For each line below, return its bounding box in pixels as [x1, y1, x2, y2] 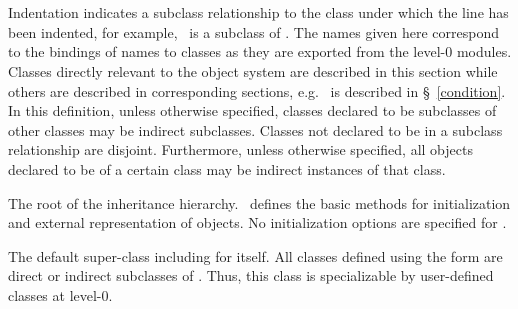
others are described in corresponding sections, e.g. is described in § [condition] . [8, 80, 506, 101]
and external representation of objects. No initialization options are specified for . [8, 212, 507, 233]
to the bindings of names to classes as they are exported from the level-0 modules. [8, 41, 512, 62]
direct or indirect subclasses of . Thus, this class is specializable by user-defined [8, 265, 494, 286]
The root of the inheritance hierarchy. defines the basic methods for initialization [8, 192, 511, 213]
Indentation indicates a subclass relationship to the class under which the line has [8, 2, 509, 23]
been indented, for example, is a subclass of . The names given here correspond [8, 21, 499, 42]
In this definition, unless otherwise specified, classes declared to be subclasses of [8, 100, 497, 121]
